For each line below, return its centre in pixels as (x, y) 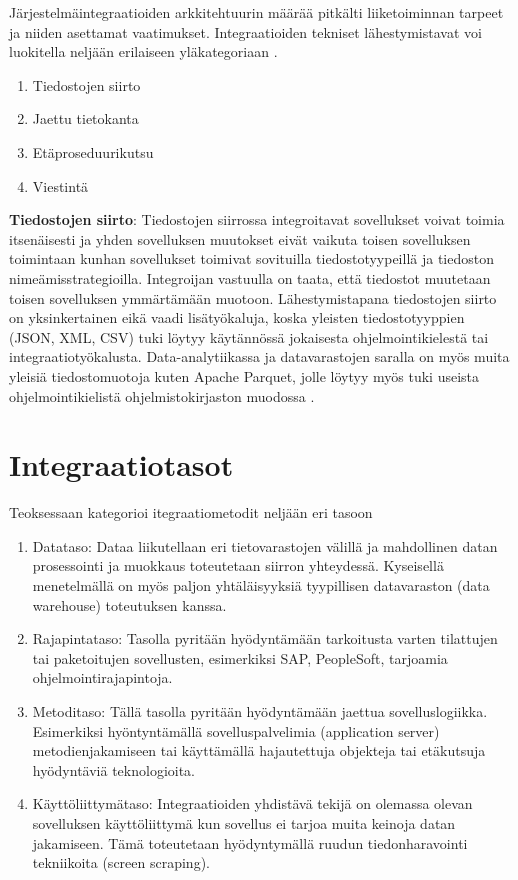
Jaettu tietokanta (85, 118)
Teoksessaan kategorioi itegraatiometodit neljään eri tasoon (191, 512)
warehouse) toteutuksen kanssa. (129, 604)
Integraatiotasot (121, 464)
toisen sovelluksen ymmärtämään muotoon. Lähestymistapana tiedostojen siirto (253, 297)
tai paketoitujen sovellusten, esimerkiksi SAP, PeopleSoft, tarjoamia (240, 657)
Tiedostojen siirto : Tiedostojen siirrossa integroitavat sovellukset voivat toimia (257, 219)
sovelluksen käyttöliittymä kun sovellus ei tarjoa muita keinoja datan (244, 822)
